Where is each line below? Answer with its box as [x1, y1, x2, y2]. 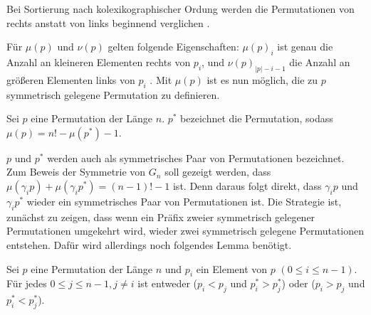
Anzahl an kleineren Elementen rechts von [6, 54, 191, 69]
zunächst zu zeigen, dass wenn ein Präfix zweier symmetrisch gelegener [6, 209, 315, 224]
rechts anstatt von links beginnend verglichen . [6, 15, 210, 30]
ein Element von [196, 261, 268, 276]
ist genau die [277, 39, 333, 54]
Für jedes [6, 276, 47, 291]
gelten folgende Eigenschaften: [108, 39, 239, 54]
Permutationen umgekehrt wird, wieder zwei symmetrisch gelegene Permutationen [6, 223, 365, 238]
